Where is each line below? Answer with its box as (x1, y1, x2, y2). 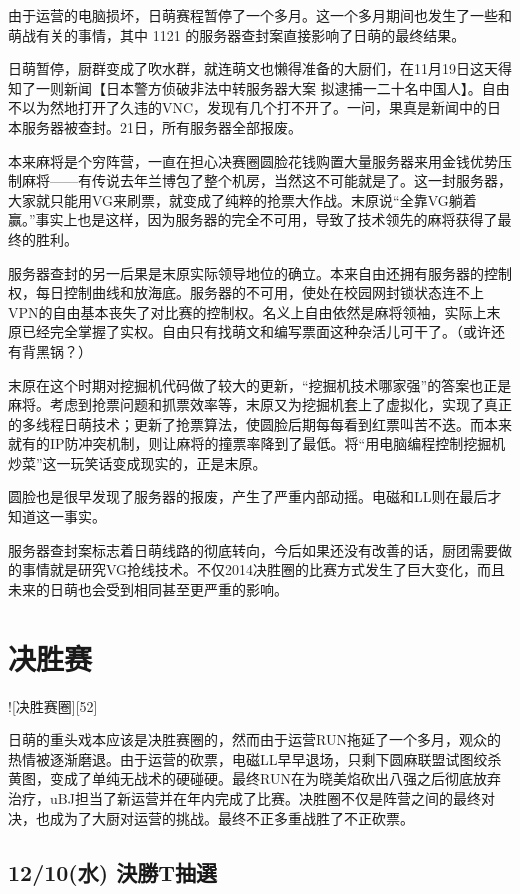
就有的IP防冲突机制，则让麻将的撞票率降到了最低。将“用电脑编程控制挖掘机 (8, 433, 506, 454)
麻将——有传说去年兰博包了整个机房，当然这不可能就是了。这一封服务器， (21, 170, 512, 191)
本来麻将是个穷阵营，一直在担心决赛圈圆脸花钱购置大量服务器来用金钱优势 (8, 150, 498, 171)
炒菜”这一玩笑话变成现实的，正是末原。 (8, 452, 267, 473)
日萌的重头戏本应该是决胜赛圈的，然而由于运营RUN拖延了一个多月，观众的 (8, 729, 501, 750)
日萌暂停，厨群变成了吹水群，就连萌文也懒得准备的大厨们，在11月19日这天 (8, 58, 498, 79)
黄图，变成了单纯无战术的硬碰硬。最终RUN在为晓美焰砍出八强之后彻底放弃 (8, 768, 501, 789)
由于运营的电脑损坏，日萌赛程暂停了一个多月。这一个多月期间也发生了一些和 (8, 5, 512, 25)
